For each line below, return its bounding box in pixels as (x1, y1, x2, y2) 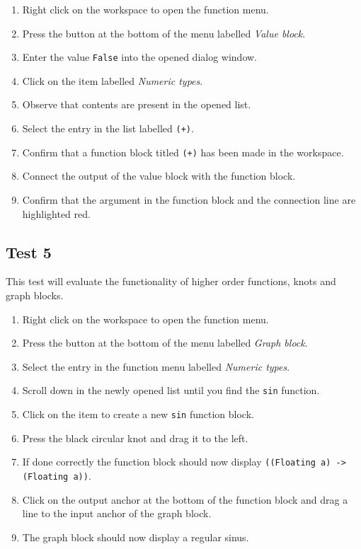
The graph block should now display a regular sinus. (22, 529, 249, 544)
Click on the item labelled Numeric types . (22, 73, 203, 88)
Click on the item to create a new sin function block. (22, 406, 254, 421)
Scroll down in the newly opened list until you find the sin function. (22, 383, 320, 398)
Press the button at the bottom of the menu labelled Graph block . (22, 335, 308, 350)
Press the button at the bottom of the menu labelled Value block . (22, 25, 306, 40)
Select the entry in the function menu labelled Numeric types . (22, 359, 290, 374)
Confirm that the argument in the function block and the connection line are (22, 192, 356, 207)
